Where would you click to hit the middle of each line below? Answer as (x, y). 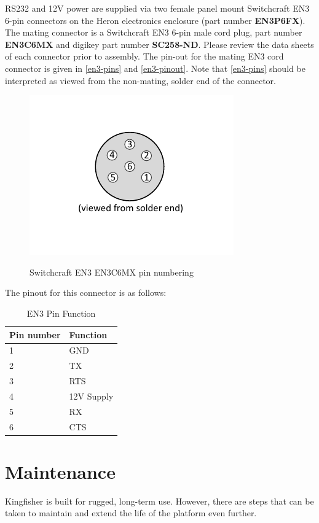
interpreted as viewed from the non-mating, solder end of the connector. (140, 80)
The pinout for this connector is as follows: (86, 292)
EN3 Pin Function (61, 313)
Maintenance (60, 471)
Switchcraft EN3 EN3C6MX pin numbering (112, 272)
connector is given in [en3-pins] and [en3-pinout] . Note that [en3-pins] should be (155, 68)
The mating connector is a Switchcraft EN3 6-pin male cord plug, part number (154, 32)
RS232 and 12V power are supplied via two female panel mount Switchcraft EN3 (157, 8)
